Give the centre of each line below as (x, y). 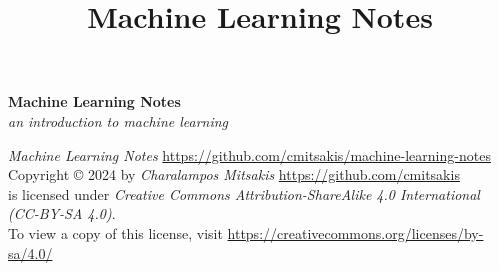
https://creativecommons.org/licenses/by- (355, 232)
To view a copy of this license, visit (115, 232)
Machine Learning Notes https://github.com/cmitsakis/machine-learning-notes (249, 154)
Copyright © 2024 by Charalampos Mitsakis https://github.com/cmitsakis (234, 174)
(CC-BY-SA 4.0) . (62, 213)
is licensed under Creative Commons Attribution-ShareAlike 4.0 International (244, 193)
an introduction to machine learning (118, 120)
